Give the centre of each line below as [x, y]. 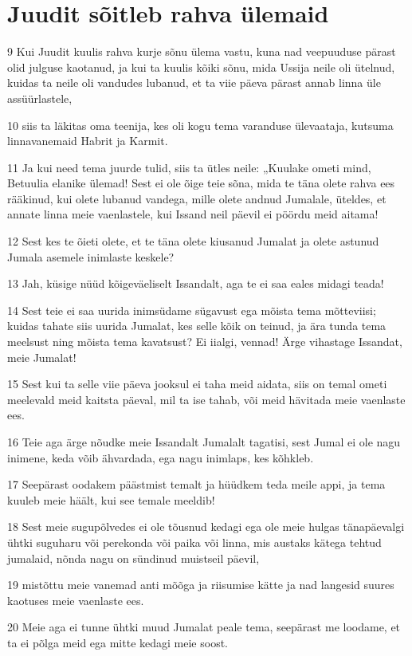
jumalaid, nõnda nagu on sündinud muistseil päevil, [133, 558]
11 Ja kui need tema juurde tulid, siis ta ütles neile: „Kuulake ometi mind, [189, 167]
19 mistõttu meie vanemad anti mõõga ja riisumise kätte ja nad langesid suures [201, 585]
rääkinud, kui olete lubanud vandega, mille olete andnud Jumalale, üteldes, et [197, 198]
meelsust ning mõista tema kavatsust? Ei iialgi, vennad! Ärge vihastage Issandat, [205, 342]
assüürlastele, [40, 98]
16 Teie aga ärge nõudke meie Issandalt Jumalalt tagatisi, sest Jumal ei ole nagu [204, 442]
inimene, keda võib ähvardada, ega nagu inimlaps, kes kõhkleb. [161, 457]
